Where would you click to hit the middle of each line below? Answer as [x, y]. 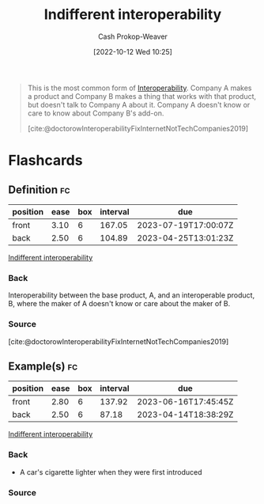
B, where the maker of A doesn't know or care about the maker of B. [119, 304]
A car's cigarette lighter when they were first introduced [111, 472]
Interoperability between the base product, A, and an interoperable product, [132, 295]
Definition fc [39, 189]
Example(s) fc [43, 366]
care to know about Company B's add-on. [96, 113]
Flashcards [45, 161]
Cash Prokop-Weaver [133, 36]
